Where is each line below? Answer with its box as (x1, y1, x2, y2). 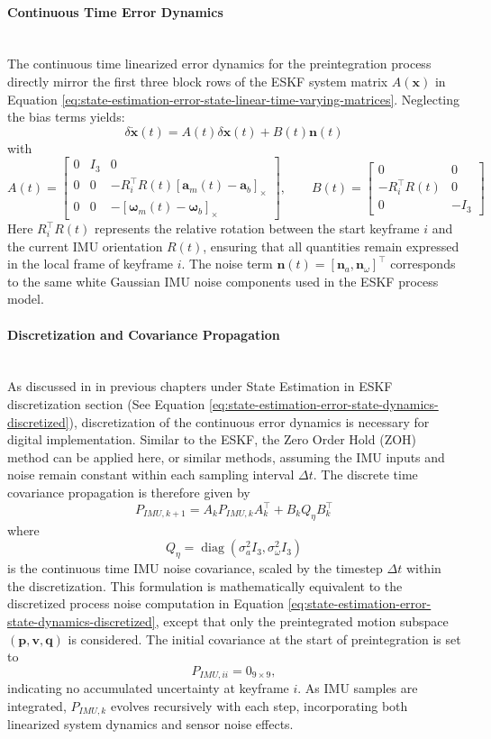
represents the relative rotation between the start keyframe (94, 219, 420, 238)
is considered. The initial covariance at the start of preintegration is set (68, 629, 461, 648)
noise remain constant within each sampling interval (7, 465, 295, 484)
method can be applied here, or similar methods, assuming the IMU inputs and (7, 447, 445, 466)
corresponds (390, 254, 456, 273)
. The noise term (181, 254, 273, 273)
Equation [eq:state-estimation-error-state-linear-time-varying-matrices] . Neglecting (7, 89, 460, 108)
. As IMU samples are (297, 679, 418, 698)
